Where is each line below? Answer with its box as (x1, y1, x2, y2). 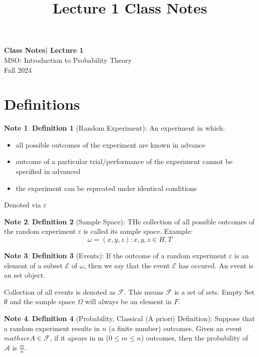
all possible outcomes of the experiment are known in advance (15, 139, 205, 150)
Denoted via (4, 199, 41, 210)
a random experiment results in (4, 323, 100, 333)
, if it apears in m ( (50, 333, 109, 343)
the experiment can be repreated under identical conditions (15, 182, 197, 193)
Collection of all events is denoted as (4, 286, 116, 297)
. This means (124, 286, 164, 297)
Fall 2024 (4, 64, 32, 75)
